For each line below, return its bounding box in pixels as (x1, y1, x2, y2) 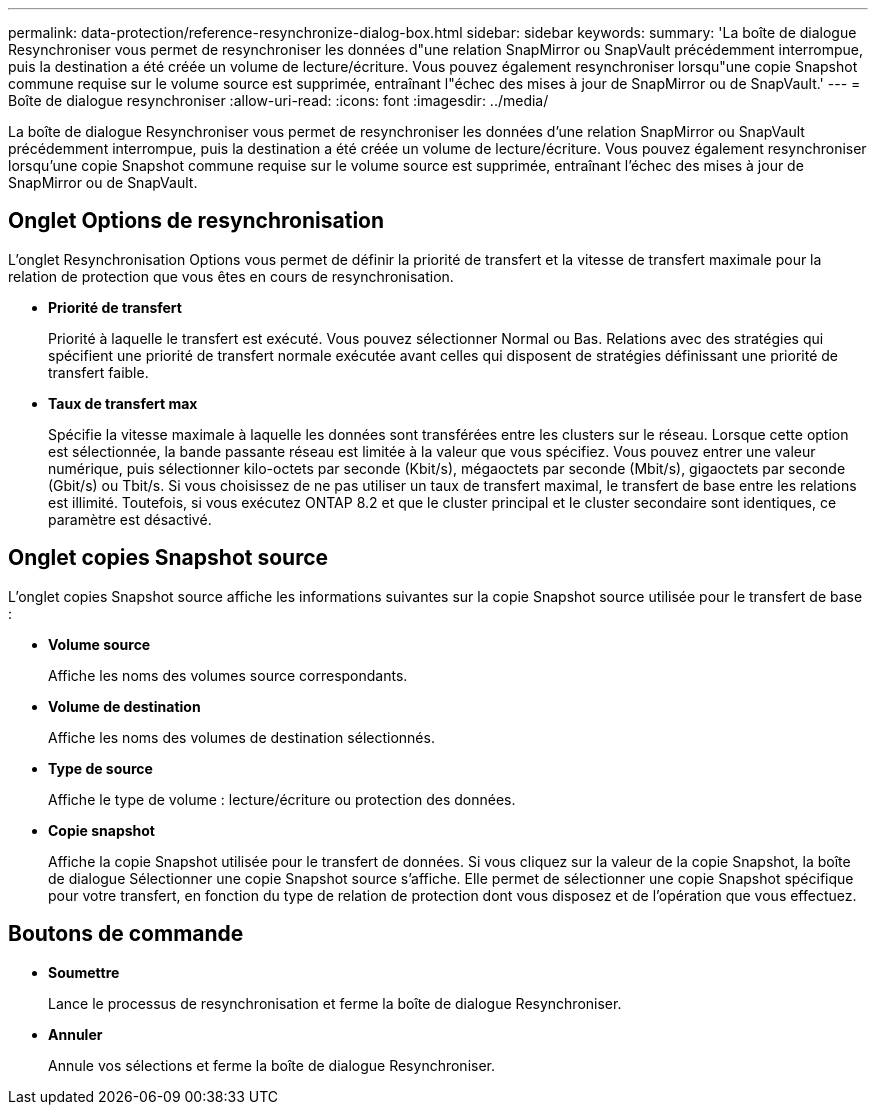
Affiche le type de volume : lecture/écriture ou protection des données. (48, 790, 516, 808)
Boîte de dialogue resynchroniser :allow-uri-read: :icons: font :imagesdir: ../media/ (8, 92, 549, 109)
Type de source (48, 759, 153, 777)
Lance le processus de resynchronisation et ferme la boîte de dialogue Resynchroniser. (48, 994, 622, 1012)
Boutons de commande (8, 921, 244, 947)
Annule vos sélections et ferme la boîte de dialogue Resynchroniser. (48, 1056, 496, 1074)
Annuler (48, 1025, 103, 1043)
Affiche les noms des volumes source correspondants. (48, 666, 408, 684)
